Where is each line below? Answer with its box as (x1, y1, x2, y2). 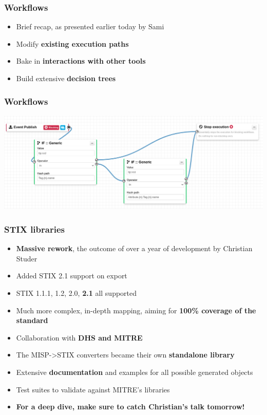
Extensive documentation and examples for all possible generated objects (16, 366, 253, 377)
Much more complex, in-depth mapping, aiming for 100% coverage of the (16, 305, 256, 315)
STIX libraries (4, 222, 65, 235)
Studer (16, 253, 37, 263)
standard (16, 315, 48, 326)
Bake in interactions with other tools (16, 55, 146, 66)
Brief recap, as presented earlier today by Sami (16, 21, 164, 32)
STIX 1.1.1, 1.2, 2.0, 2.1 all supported (16, 288, 137, 298)
